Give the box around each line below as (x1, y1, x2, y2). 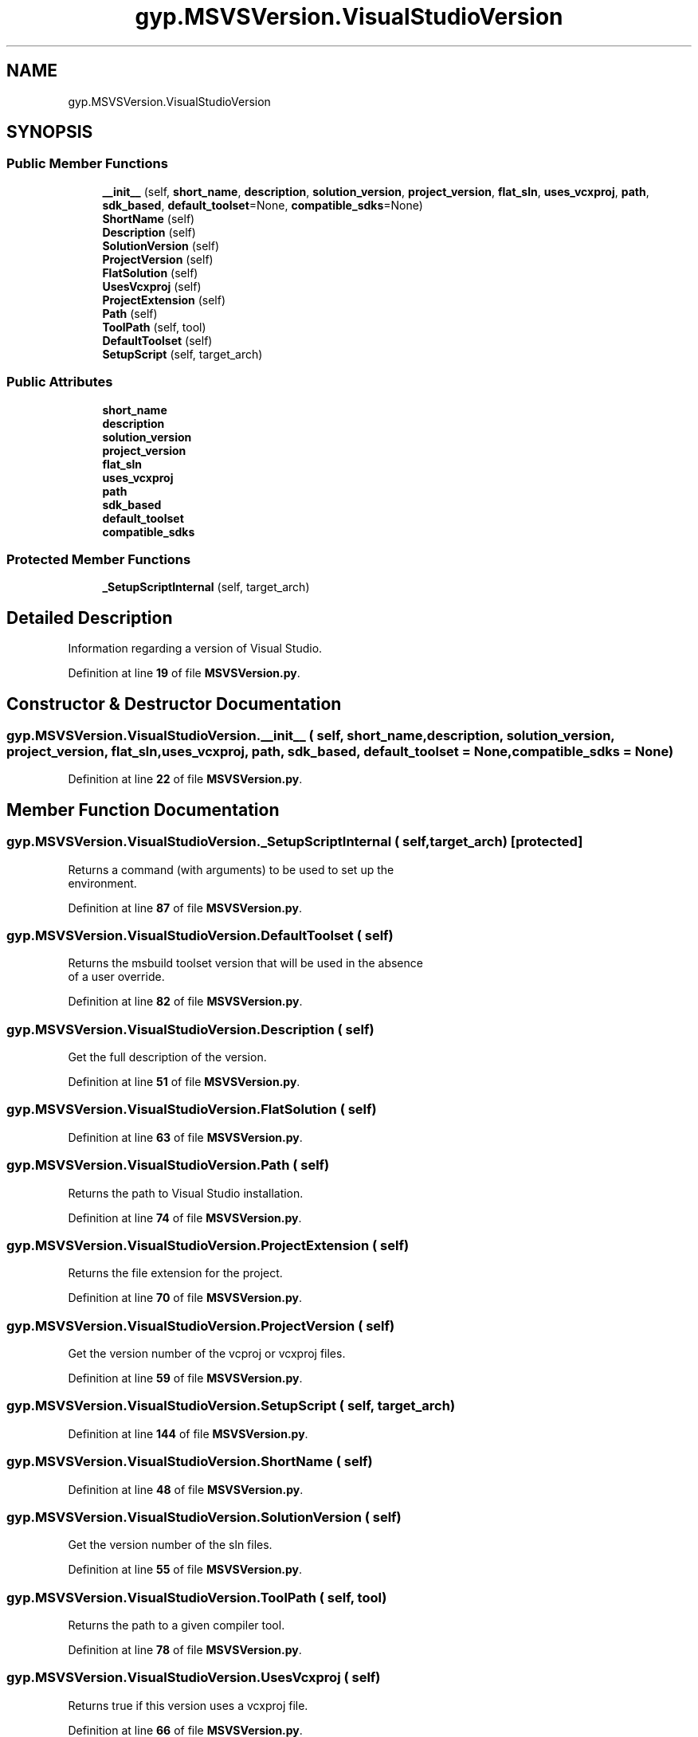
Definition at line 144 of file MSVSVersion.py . (68, 1426, 308, 1441)
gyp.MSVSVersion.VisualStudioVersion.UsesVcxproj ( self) (6, 1669, 381, 1686)
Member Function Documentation (6, 799, 280, 820)
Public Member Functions (6, 155, 168, 172)
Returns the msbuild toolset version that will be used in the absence (68, 956, 423, 970)
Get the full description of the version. (68, 1050, 267, 1065)
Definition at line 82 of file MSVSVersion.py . (68, 994, 303, 1009)
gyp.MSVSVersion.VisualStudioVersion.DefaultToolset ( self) (6, 927, 394, 943)
